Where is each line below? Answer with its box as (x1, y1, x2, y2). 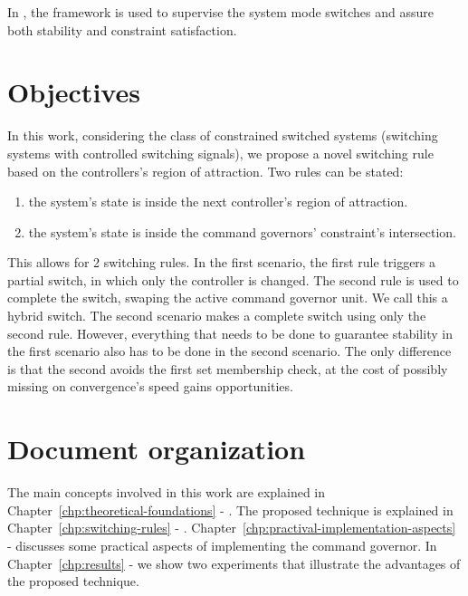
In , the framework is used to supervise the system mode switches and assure (7, 3, 435, 21)
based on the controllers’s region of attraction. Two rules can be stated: (7, 161, 404, 180)
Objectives (7, 73, 140, 111)
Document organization (7, 430, 306, 467)
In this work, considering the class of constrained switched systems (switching (7, 126, 438, 145)
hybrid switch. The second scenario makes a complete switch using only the (7, 306, 426, 325)
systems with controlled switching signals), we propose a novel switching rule (7, 143, 434, 162)
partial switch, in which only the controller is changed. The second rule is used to (7, 270, 459, 289)
